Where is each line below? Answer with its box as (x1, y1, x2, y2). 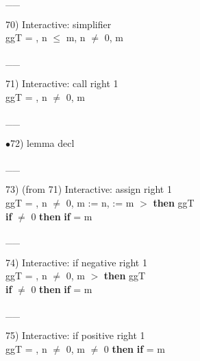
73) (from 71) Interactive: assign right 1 (5, 182, 172, 196)
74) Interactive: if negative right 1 (5, 255, 147, 269)
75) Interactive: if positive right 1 (5, 328, 145, 342)
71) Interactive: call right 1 (5, 76, 118, 91)
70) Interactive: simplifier (5, 16, 112, 31)
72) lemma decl (10, 136, 75, 150)
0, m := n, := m (66, 195, 134, 209)
